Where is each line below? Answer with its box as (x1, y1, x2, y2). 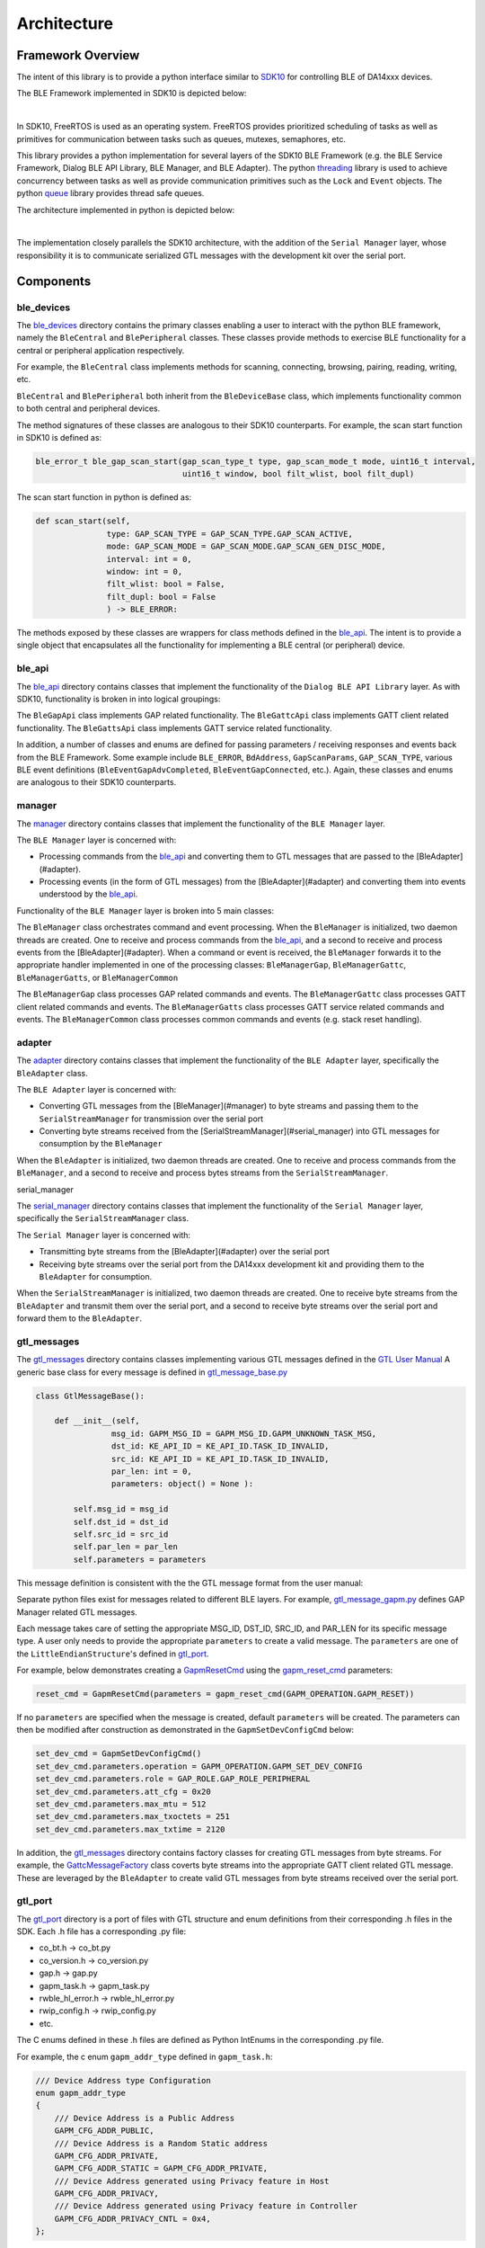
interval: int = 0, (106, 554, 192, 564)
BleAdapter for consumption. (39, 1271, 153, 1281)
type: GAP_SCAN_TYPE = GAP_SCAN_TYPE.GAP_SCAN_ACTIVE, (106, 529, 354, 539)
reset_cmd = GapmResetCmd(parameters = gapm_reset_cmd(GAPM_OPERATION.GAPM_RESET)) (35, 1689, 415, 1699)
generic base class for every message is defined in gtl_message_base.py (16, 1367, 287, 1378)
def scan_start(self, (35, 516, 131, 526)
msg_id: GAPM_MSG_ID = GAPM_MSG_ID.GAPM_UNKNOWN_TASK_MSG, (110, 1428, 377, 1439)
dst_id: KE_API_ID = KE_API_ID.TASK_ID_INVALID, (110, 1441, 330, 1451)
